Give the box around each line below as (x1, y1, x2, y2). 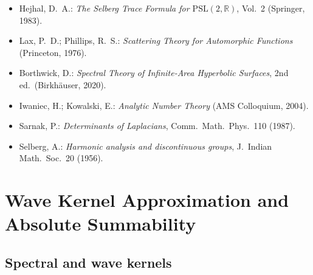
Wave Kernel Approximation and (5, 187, 289, 212)
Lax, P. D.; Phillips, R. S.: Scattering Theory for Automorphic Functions (19, 34, 293, 47)
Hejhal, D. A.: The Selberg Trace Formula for (19, 2, 190, 14)
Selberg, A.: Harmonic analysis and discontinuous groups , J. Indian (19, 139, 272, 152)
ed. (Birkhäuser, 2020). (19, 78, 106, 91)
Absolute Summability (5, 211, 196, 236)
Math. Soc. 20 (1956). (19, 151, 103, 164)
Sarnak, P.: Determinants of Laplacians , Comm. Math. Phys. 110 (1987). (19, 119, 295, 132)
